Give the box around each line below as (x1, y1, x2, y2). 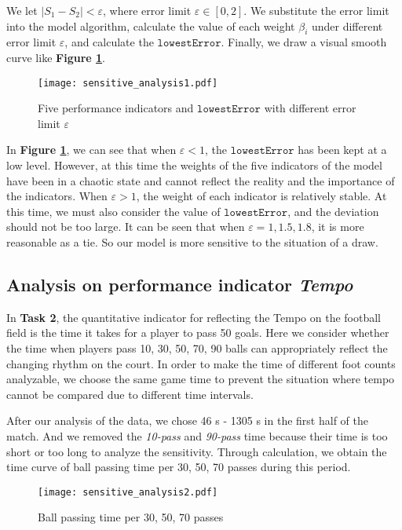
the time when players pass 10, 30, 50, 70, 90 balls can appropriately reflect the (6, 339, 388, 356)
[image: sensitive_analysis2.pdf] (38, 486, 218, 498)
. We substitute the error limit (243, 2, 389, 18)
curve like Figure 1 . (6, 49, 105, 65)
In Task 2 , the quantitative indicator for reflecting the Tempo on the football (6, 309, 381, 325)
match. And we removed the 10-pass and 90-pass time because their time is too (6, 427, 388, 444)
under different (311, 17, 383, 34)
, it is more (311, 218, 364, 235)
